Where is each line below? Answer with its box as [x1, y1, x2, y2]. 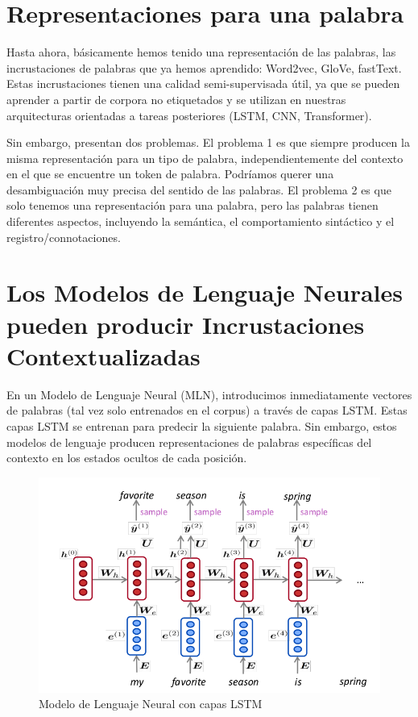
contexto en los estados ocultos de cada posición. [6, 449, 247, 466]
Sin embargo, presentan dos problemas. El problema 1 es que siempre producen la [6, 134, 410, 151]
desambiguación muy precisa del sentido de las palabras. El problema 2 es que [6, 181, 391, 198]
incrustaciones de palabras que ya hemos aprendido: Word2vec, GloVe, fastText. [6, 59, 402, 76]
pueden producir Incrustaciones [6, 307, 365, 340]
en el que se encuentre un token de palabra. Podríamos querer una [6, 165, 334, 182]
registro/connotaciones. [6, 228, 121, 245]
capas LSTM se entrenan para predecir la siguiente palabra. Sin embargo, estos [6, 417, 397, 434]
